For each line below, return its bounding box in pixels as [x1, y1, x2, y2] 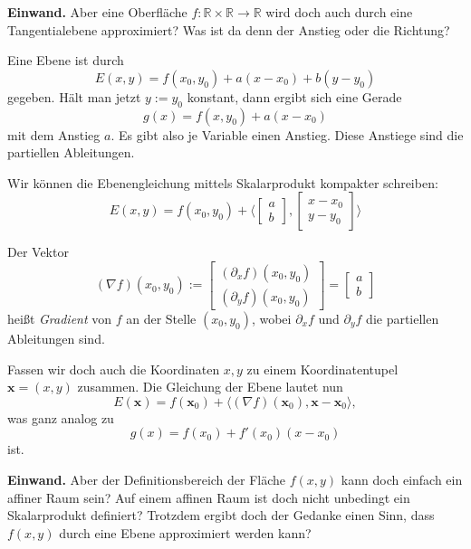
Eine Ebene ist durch [7, 51, 124, 70]
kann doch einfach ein [341, 469, 463, 488]
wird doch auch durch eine [265, 3, 413, 21]
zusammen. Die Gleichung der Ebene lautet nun [77, 377, 343, 396]
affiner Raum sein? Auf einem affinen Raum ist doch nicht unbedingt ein [7, 487, 410, 506]
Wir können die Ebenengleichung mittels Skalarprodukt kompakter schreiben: [7, 173, 438, 192]
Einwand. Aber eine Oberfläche [7, 3, 187, 21]
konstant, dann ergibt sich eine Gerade [187, 87, 402, 106]
